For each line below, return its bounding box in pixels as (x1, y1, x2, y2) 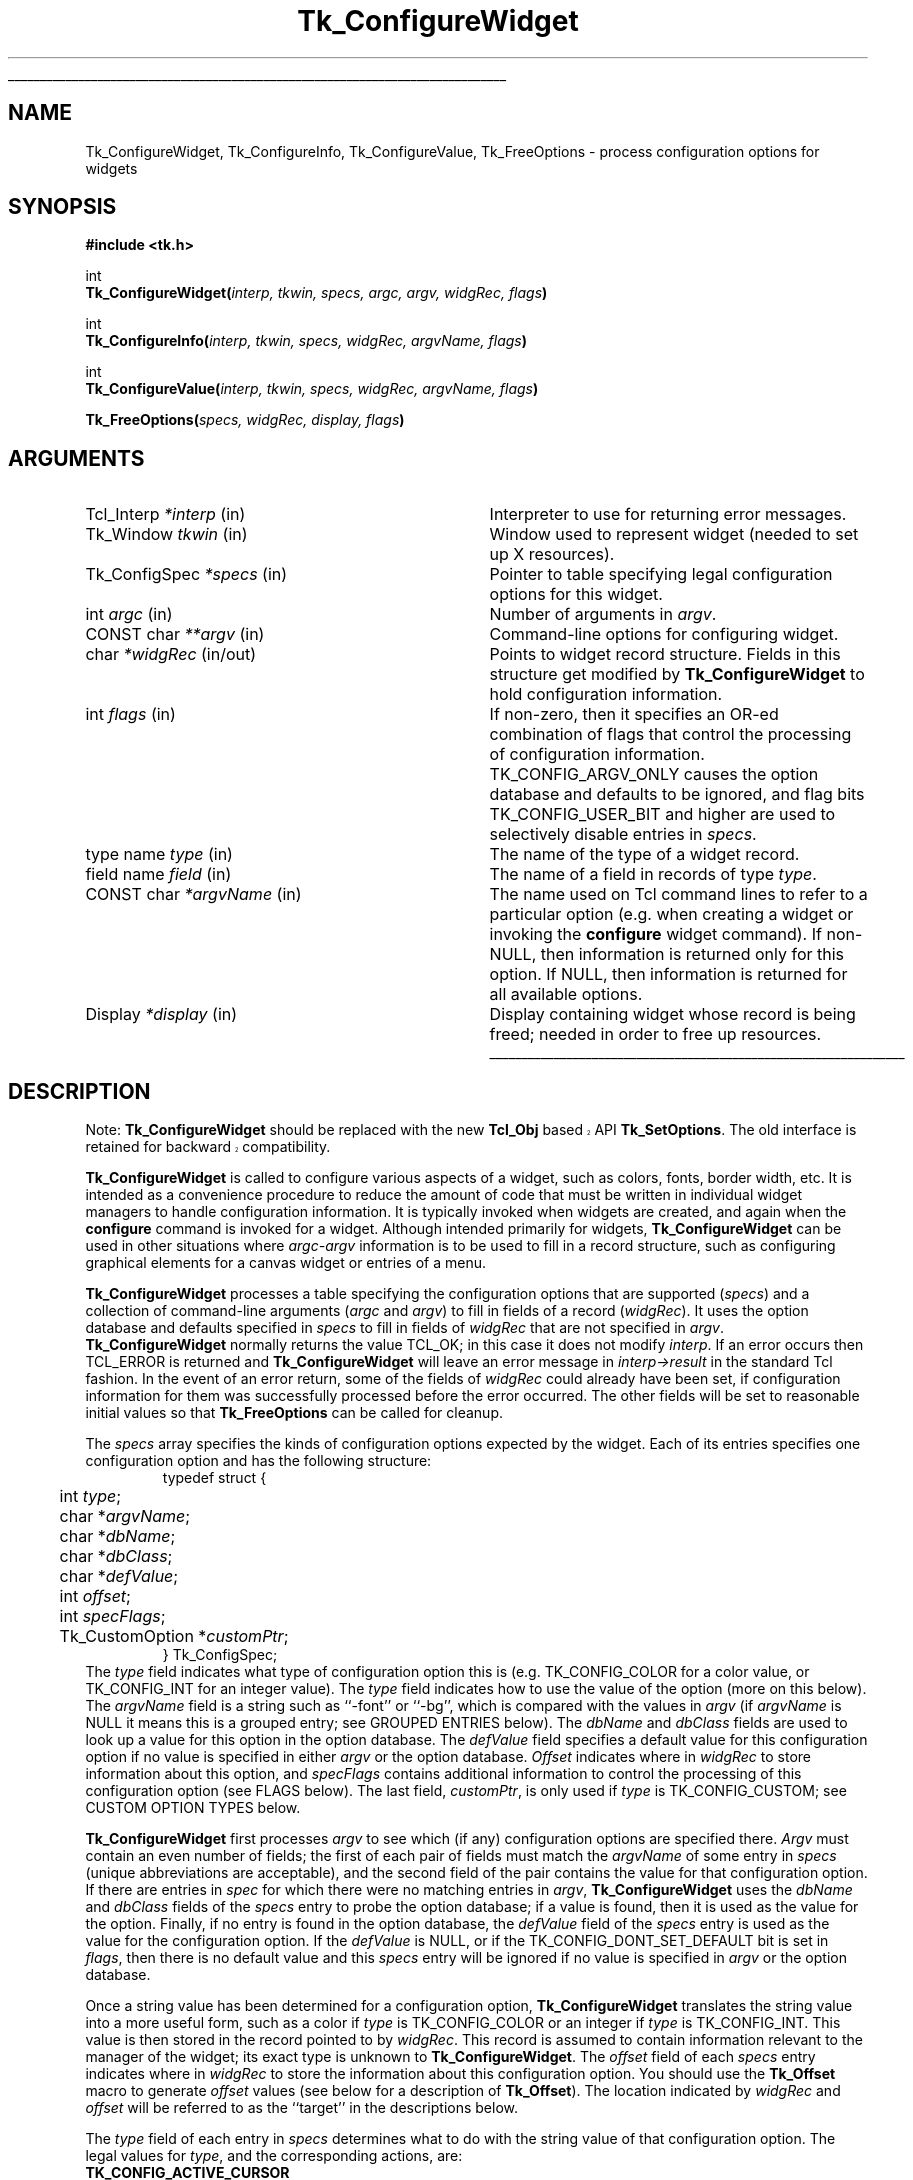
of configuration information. (489, 744, 705, 765)
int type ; (59, 1486, 122, 1507)
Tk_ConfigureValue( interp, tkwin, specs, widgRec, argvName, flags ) (85, 380, 539, 398)
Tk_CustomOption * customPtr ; (59, 1626, 289, 1647)
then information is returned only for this (540, 944, 845, 965)
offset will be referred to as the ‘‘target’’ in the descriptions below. (85, 2099, 519, 2117)
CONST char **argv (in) (85, 624, 265, 645)
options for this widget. (489, 584, 663, 605)
